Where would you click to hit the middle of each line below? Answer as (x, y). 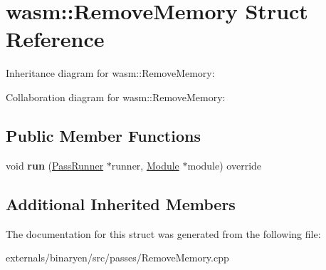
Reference (55, 39)
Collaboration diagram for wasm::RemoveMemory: (116, 97)
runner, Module (145, 165)
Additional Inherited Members (121, 203)
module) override (225, 165)
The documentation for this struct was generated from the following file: (163, 233)
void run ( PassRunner (55, 165)
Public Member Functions (103, 135)
